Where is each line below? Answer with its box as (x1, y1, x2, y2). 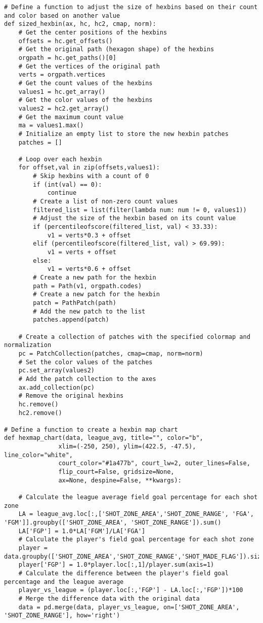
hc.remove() (18, 400, 59, 408)
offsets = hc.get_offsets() (18, 37, 113, 45)
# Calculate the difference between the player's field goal (18, 569, 229, 577)
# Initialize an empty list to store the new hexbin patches (18, 130, 229, 137)
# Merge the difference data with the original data (18, 595, 200, 602)
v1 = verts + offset (47, 249, 116, 256)
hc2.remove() (18, 409, 62, 417)
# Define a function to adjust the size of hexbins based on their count (4, 4, 258, 11)
